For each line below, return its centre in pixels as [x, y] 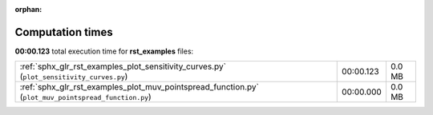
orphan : [28, 9]
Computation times [64, 32]
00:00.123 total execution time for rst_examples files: [104, 51]
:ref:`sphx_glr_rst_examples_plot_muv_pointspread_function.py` [140, 87]
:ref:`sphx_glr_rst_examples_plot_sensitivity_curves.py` [123, 66]
